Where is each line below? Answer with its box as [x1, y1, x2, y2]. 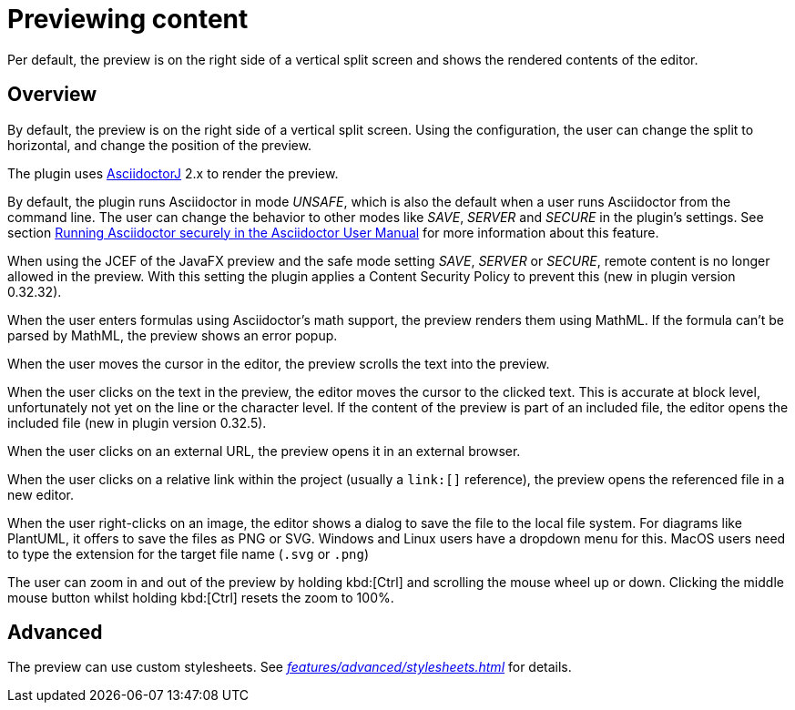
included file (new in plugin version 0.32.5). [7, 414, 267, 431]
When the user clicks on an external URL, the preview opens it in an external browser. [7, 442, 521, 459]
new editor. [7, 486, 74, 502]
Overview [7, 83, 97, 106]
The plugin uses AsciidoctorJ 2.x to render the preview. [7, 165, 339, 181]
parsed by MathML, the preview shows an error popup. [7, 327, 338, 343]
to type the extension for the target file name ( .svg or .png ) [7, 545, 370, 562]
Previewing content [7, 4, 249, 35]
